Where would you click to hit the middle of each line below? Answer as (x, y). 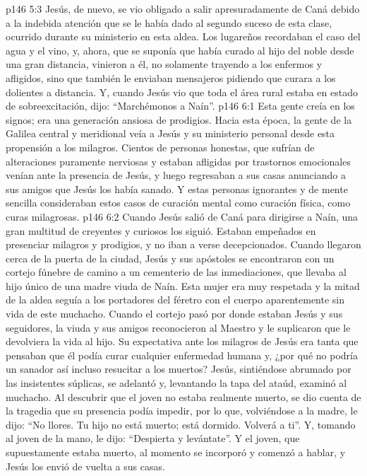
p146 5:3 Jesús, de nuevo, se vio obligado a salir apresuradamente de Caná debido (183, 8)
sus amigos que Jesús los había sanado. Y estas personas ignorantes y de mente (177, 188)
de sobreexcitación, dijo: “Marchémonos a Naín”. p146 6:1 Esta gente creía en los (180, 106)
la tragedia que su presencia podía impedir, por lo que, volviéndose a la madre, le (182, 411)
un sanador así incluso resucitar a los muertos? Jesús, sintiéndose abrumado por (179, 369)
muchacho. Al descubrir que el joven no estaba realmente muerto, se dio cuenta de (183, 396)
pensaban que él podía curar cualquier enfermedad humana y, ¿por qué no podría (182, 355)
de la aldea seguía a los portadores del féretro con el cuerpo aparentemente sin (175, 300)
